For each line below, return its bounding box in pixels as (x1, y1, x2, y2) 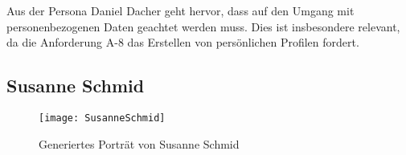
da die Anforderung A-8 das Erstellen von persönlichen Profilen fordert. (6, 34, 359, 51)
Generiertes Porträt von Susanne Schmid (39, 135, 240, 152)
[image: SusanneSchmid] (39, 112, 166, 124)
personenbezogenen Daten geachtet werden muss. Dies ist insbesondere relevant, (6, 18, 400, 35)
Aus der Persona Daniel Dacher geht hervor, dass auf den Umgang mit (6, 2, 355, 18)
